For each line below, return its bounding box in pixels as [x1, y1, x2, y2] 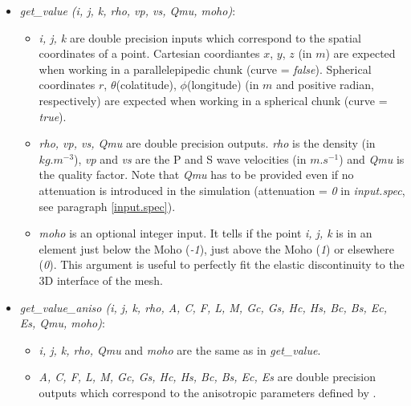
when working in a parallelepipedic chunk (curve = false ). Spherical [39, 60, 372, 77]
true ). [39, 108, 67, 124]
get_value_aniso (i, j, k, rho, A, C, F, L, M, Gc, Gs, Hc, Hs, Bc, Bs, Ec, [19, 298, 387, 315]
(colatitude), [116, 76, 177, 93]
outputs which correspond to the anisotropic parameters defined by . [39, 384, 376, 400]
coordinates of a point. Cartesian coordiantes [39, 45, 260, 62]
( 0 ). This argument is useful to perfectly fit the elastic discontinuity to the [39, 256, 405, 273]
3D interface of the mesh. [39, 271, 163, 288]
